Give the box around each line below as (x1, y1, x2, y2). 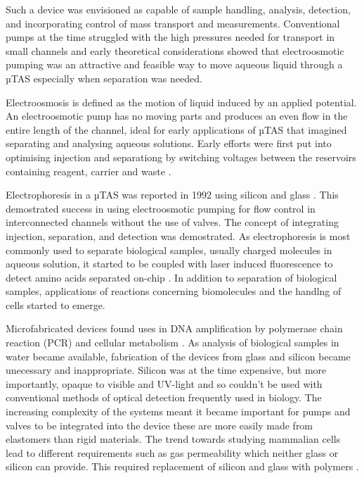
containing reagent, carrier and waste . (6, 163, 171, 178)
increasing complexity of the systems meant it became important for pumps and (6, 404, 351, 419)
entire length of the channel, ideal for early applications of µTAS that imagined (6, 122, 347, 137)
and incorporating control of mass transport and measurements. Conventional (6, 15, 340, 30)
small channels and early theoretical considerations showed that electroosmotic (6, 43, 344, 58)
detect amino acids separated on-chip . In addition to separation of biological (6, 270, 337, 284)
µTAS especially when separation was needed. (6, 70, 202, 85)
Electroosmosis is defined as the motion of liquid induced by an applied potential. (6, 94, 357, 109)
